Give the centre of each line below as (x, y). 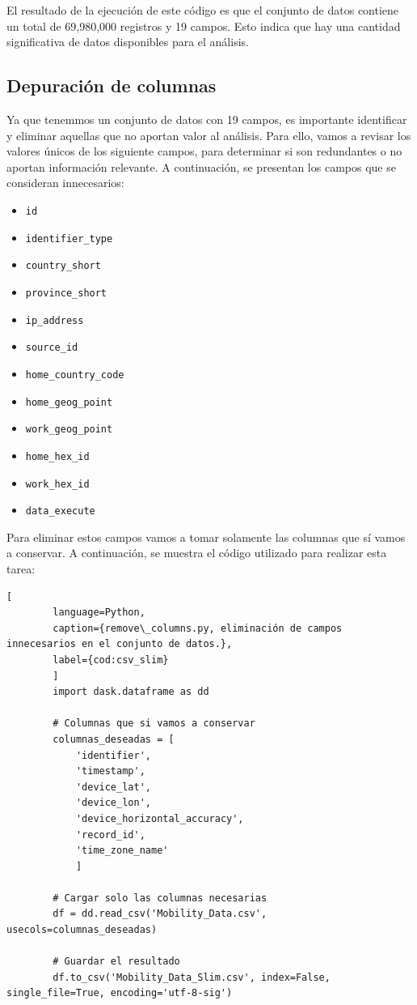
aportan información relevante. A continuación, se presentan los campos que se (201, 166)
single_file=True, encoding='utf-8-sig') (120, 993)
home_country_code (75, 375)
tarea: (21, 569)
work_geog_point (69, 430)
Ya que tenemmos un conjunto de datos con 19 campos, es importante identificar (207, 119)
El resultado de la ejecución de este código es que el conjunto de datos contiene (203, 10)
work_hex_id (57, 484)
